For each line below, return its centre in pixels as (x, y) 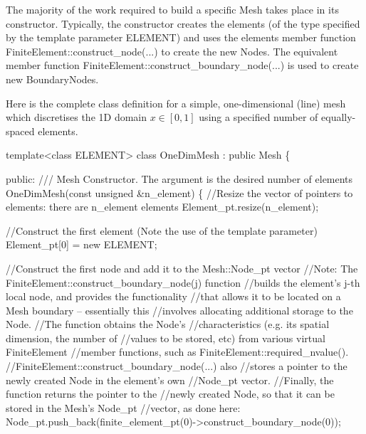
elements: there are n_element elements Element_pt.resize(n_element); (162, 207)
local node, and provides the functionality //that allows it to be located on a (173, 296)
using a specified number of (258, 117)
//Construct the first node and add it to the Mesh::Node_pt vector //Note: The (182, 268)
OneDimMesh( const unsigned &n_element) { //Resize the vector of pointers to (179, 192)
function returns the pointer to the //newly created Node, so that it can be (170, 394)
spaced (20, 131)
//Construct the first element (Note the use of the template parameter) (162, 230)
